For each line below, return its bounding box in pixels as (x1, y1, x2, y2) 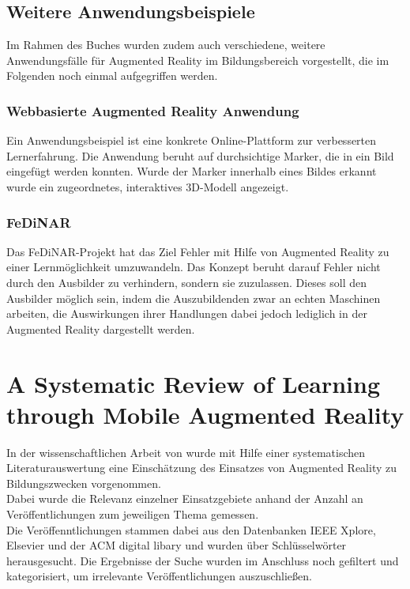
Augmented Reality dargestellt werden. (6, 320, 195, 337)
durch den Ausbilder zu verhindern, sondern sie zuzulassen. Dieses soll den (6, 274, 367, 290)
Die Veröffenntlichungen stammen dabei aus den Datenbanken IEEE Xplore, (6, 521, 376, 538)
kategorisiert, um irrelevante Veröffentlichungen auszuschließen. (6, 568, 312, 584)
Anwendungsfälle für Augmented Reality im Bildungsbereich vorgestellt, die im (6, 51, 389, 68)
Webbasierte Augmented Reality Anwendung (6, 100, 299, 120)
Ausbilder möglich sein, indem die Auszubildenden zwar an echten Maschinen (6, 289, 381, 306)
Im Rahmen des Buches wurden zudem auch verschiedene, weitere (6, 36, 325, 53)
